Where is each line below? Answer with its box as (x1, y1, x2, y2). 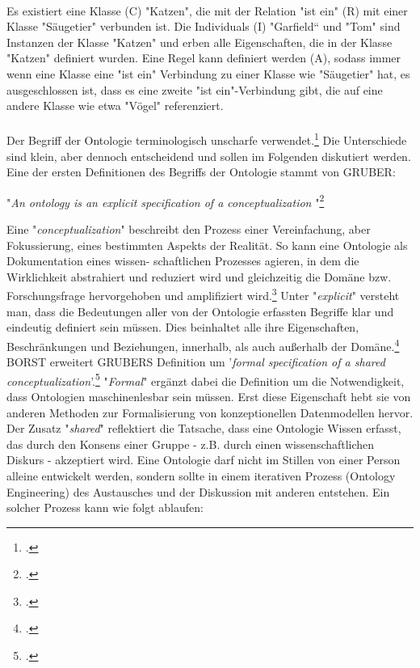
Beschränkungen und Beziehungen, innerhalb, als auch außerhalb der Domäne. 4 (6, 335, 400, 354)
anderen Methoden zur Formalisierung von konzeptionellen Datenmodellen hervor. (6, 404, 414, 421)
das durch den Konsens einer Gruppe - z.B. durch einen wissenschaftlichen (6, 435, 375, 452)
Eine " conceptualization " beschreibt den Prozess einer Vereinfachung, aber (6, 221, 371, 238)
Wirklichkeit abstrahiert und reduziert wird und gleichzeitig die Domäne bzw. (6, 268, 392, 285)
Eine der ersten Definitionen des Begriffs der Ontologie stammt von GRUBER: (6, 163, 396, 180)
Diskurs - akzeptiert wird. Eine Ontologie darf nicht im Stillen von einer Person (6, 451, 401, 468)
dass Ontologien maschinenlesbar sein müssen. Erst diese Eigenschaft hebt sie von (6, 387, 411, 404)
